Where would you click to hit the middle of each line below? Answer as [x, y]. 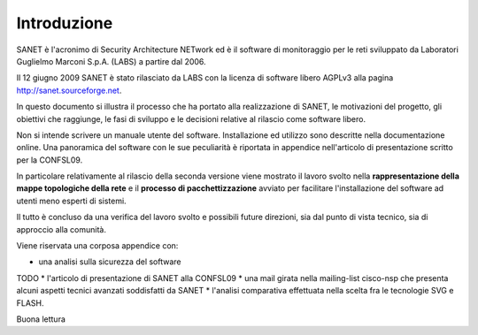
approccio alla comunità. [61, 229]
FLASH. [30, 303]
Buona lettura [41, 319]
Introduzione [65, 23]
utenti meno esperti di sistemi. [72, 201]
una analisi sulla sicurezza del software [110, 262]
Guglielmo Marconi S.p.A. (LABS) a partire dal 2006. [112, 61]
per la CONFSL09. [50, 160]
